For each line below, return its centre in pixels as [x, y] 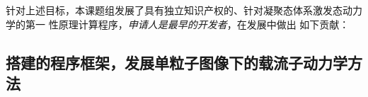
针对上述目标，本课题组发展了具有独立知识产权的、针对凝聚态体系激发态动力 [184, 10]
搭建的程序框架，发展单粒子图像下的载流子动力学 [177, 62]
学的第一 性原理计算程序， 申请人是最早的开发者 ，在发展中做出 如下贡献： [178, 24]
